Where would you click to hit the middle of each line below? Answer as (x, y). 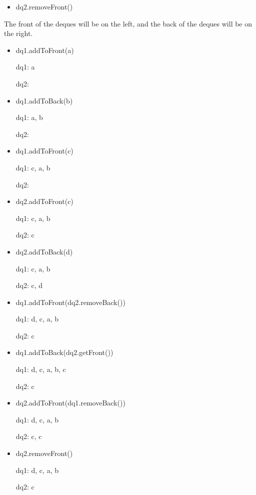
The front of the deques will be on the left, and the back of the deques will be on (128, 23)
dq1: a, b (29, 117)
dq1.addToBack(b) (44, 100)
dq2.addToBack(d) (44, 251)
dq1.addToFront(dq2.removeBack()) (70, 302)
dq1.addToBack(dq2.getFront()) (64, 352)
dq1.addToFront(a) (45, 50)
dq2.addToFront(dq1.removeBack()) (70, 403)
